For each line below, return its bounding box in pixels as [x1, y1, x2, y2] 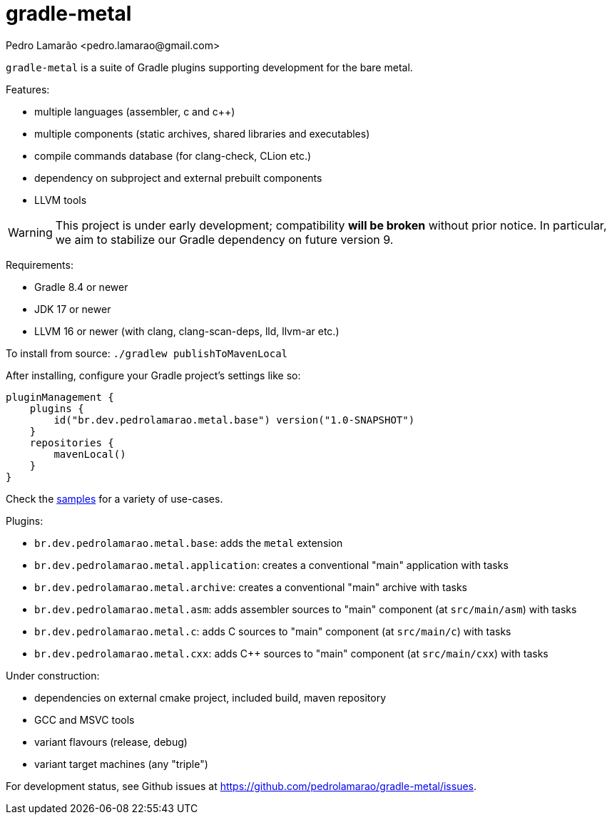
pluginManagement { [6, 391, 114, 403]
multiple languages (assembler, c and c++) [34, 105, 235, 118]
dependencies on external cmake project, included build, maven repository [34, 691, 387, 704]
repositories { [29, 436, 114, 449]
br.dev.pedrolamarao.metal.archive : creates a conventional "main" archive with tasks [34, 580, 468, 593]
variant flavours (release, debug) [34, 735, 188, 748]
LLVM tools [34, 193, 87, 206]
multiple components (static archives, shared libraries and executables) [34, 127, 370, 140]
